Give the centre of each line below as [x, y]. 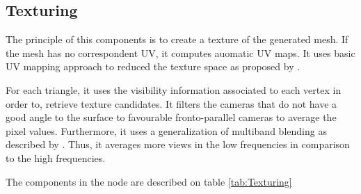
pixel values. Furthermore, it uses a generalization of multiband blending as [166, 130]
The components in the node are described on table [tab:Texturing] [149, 181]
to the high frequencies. [56, 157]
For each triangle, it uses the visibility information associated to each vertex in [174, 89]
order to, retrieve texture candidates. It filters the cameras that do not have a [171, 103]
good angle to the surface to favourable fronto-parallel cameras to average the [171, 117]
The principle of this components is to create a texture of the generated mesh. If [177, 39]
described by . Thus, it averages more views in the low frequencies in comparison [178, 144]
